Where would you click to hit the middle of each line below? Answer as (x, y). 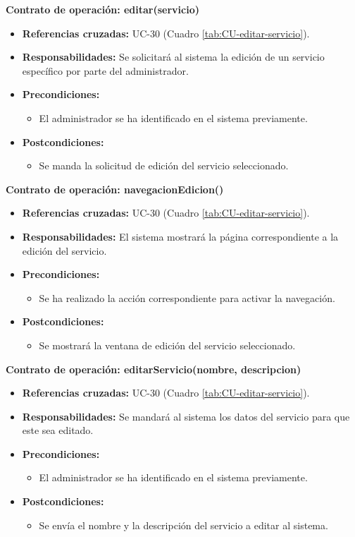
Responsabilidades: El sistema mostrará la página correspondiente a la (180, 236)
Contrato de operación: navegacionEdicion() (115, 189)
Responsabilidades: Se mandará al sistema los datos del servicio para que (186, 416)
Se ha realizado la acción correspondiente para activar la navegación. (187, 297)
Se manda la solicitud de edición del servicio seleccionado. (164, 165)
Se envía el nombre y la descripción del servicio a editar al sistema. (183, 525)
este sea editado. (58, 430)
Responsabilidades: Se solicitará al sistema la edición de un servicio (173, 57)
